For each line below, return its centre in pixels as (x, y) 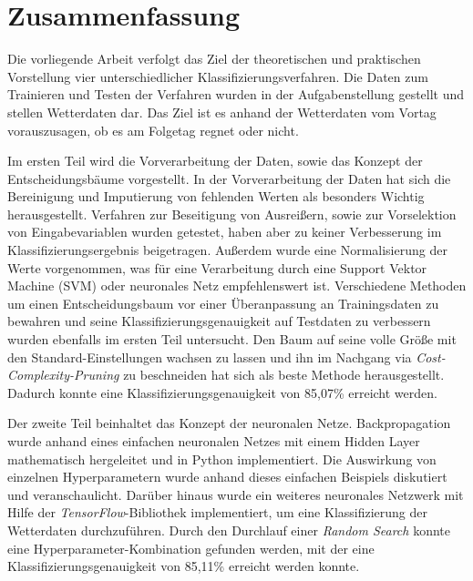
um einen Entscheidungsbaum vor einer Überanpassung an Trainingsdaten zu (223, 303)
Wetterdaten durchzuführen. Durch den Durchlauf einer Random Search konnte (229, 530)
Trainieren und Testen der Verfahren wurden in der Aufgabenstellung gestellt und (236, 94)
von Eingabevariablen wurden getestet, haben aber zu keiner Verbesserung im (225, 232)
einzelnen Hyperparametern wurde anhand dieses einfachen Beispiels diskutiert (227, 477)
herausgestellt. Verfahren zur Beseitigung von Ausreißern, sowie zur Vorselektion (232, 214)
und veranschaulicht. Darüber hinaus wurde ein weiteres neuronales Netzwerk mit (236, 494)
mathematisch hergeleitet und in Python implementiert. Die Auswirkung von (222, 459)
